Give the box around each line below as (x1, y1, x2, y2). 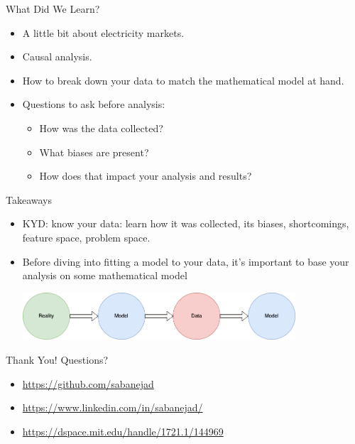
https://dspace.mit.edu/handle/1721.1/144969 (22, 423, 224, 438)
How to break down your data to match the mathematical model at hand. (22, 72, 344, 87)
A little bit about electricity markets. (22, 25, 185, 40)
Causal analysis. (22, 49, 92, 64)
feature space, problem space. (22, 229, 151, 244)
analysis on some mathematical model (22, 268, 187, 283)
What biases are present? (39, 144, 149, 159)
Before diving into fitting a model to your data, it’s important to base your (22, 254, 349, 269)
